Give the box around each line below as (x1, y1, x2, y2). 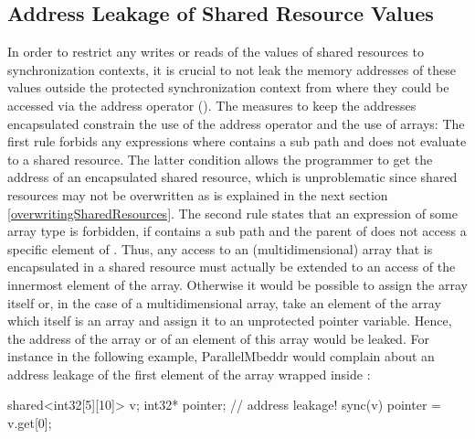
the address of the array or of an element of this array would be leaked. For (7, 328, 429, 348)
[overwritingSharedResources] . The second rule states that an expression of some (7, 203, 458, 222)
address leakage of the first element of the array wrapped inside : (7, 364, 371, 383)
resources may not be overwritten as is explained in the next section (7, 185, 388, 204)
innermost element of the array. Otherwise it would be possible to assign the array (7, 274, 468, 294)
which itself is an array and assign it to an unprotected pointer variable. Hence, (7, 311, 452, 330)
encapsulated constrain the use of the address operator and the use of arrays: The (7, 113, 465, 133)
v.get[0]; (7, 413, 52, 433)
